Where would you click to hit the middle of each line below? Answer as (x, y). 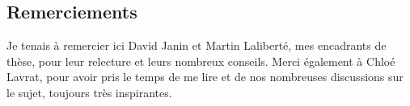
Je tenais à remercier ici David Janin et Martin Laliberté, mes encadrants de (197, 45)
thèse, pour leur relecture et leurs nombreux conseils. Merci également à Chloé (201, 61)
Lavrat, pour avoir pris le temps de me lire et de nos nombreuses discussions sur (205, 77)
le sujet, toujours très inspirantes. (89, 92)
